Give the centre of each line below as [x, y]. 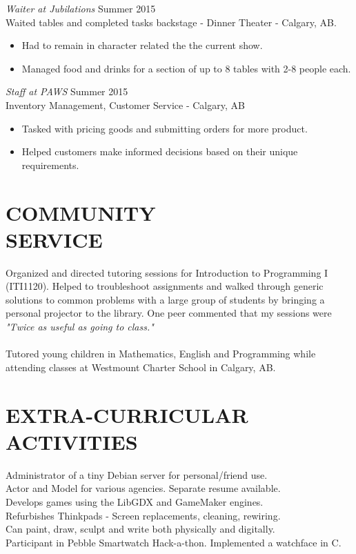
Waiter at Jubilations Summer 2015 [81, 8]
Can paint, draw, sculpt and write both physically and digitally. [140, 529]
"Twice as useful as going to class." [80, 327]
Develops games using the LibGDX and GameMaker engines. [135, 501]
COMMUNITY [81, 212]
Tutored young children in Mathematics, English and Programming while [161, 354]
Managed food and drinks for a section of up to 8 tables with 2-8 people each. [186, 68]
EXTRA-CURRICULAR [127, 414]
